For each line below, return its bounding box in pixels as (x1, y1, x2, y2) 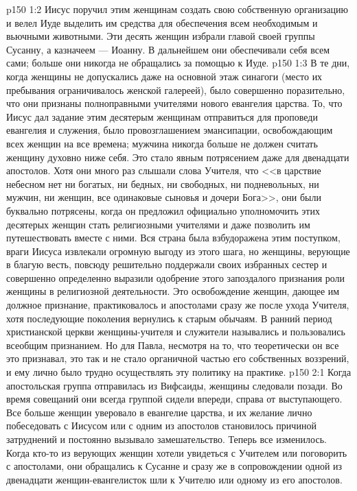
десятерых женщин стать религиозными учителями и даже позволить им (6, 217, 310, 231)
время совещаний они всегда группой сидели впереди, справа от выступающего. (6, 392, 343, 406)
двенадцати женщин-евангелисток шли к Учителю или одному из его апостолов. (6, 472, 343, 486)
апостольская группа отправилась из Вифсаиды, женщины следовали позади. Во (6, 378, 343, 392)
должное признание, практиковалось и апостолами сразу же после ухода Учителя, (6, 298, 349, 312)
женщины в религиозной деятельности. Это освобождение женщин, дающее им (6, 284, 340, 298)
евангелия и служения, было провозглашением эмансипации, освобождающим (6, 123, 333, 137)
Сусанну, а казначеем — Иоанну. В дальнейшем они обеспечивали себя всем (6, 42, 330, 56)
